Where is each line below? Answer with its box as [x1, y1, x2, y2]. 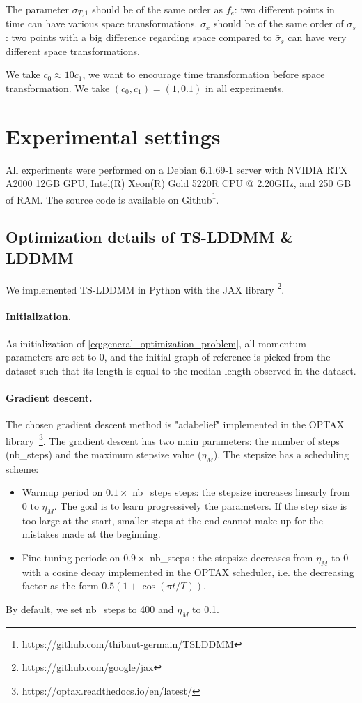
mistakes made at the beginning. [22, 527, 161, 541]
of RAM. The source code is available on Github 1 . [6, 190, 219, 206]
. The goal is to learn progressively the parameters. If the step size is [54, 499, 347, 513]
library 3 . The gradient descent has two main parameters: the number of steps [6, 431, 340, 448]
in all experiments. [205, 80, 285, 95]
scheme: [6, 461, 39, 476]
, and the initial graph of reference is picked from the [104, 349, 331, 364]
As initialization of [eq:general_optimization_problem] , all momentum [6, 335, 306, 350]
